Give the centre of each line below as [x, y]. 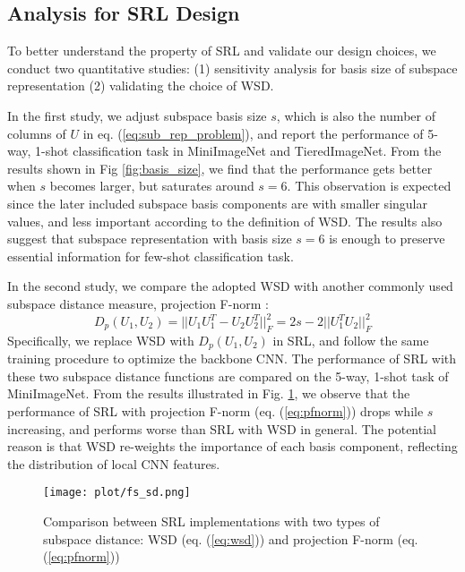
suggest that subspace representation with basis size [150, 239]
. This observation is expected [369, 186]
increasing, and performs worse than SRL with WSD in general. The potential [222, 428]
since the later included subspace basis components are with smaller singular [217, 203]
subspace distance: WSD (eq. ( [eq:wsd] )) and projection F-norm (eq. [231, 538]
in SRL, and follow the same [351, 340]
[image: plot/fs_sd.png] [117, 493]
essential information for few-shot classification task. [151, 256]
